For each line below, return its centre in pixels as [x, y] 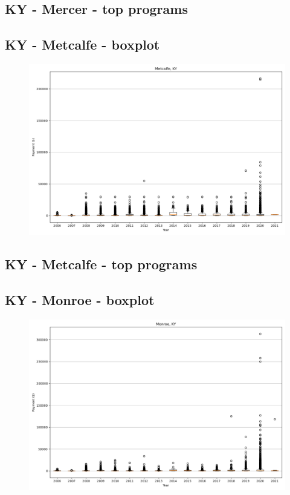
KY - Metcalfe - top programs [101, 264]
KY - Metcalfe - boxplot [82, 44]
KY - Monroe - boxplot [80, 300]
